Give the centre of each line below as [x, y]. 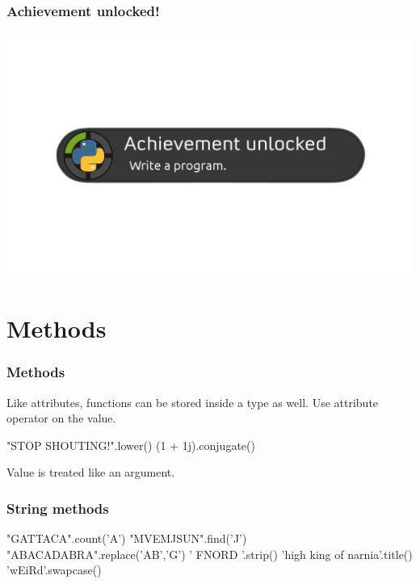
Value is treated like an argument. [91, 472]
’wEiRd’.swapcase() [54, 570]
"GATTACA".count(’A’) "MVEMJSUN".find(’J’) [127, 538]
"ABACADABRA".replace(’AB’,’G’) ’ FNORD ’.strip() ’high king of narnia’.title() [210, 554]
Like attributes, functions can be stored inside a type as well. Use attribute [193, 402]
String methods [58, 508]
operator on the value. [61, 418]
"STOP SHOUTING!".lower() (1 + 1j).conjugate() [131, 445]
